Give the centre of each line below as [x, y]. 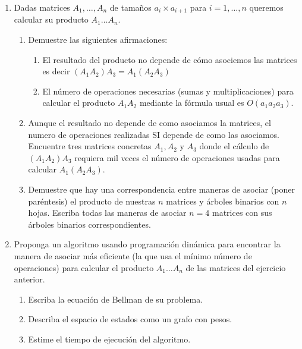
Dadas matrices [42, 7]
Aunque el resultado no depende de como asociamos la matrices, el [150, 123]
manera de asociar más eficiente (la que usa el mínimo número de [133, 255]
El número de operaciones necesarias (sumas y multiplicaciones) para [168, 91]
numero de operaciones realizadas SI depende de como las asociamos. [154, 134]
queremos [266, 7]
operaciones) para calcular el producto [84, 267]
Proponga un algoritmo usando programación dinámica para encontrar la [147, 244]
